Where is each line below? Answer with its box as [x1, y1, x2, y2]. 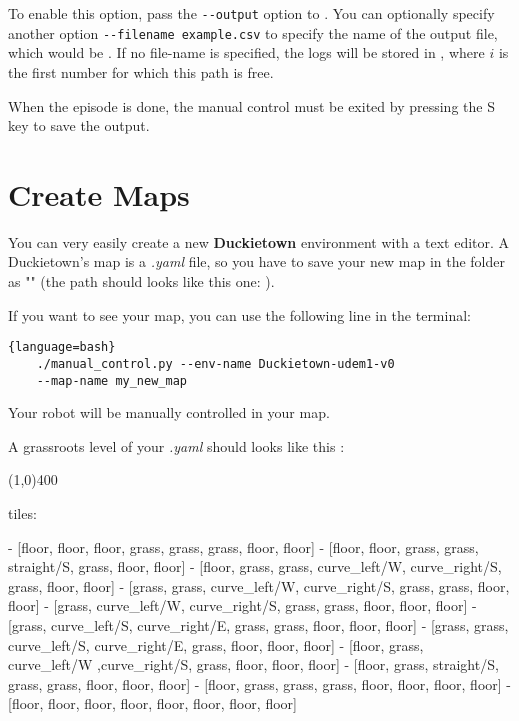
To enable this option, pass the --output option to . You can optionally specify [8, 3, 495, 23]
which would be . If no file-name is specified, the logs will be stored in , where [8, 42, 485, 63]
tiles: [8, 502, 37, 523]
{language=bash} [8, 340, 116, 355]
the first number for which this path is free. [8, 61, 274, 82]
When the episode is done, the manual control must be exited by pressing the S [8, 95, 495, 116]
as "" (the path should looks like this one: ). [8, 271, 275, 291]
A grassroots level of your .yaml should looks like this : [8, 435, 345, 456]
